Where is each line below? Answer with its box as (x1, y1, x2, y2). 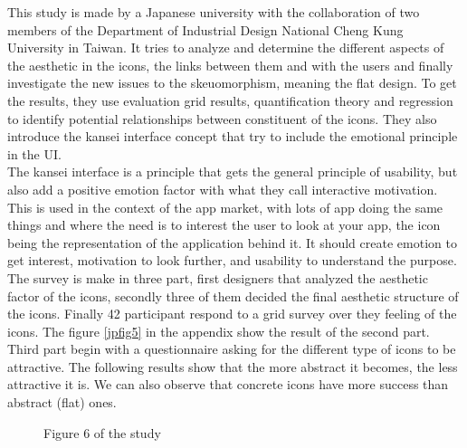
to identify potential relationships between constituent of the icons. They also (7, 109, 437, 128)
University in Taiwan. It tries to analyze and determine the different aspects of (7, 38, 444, 57)
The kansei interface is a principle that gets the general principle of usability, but (7, 162, 458, 181)
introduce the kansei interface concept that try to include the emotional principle (7, 127, 458, 146)
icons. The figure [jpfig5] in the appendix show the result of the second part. (7, 321, 430, 340)
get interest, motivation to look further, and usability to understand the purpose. (7, 251, 457, 270)
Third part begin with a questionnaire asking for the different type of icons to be (7, 339, 456, 358)
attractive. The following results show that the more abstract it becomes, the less (7, 357, 458, 376)
